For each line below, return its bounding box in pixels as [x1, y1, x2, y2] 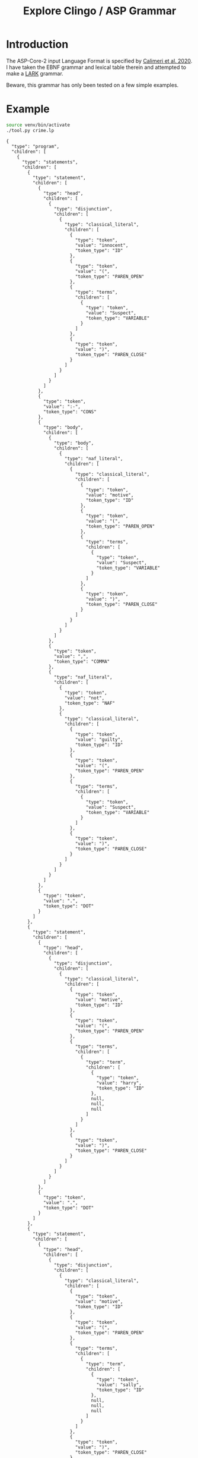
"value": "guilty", [75, 736, 123, 743]
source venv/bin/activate [6, 122, 70, 128]
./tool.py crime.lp [6, 127, 55, 133]
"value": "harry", [96, 1080, 142, 1086]
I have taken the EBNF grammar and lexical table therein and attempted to [6, 64, 187, 71]
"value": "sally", [96, 1381, 142, 1388]
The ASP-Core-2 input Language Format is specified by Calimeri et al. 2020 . [6, 57, 193, 64]
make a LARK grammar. [6, 70, 63, 77]
